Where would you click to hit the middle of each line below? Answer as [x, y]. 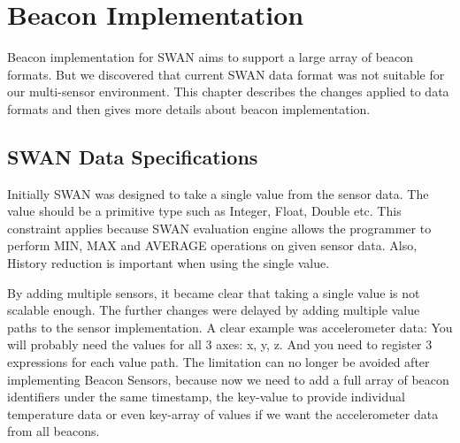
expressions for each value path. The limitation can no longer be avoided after [218, 362]
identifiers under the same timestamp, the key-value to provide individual [206, 397]
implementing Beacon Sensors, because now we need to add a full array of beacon [228, 379]
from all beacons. [54, 431]
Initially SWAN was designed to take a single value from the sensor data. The [218, 193]
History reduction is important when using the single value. [169, 263]
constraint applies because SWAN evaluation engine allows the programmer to [219, 228]
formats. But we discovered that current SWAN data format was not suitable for [226, 74]
